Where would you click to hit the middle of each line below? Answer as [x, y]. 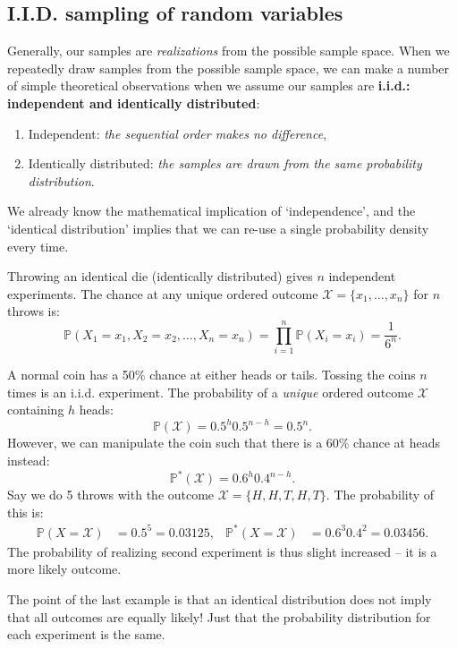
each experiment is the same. [86, 634]
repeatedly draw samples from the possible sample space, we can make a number [228, 68]
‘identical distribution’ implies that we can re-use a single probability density [218, 228]
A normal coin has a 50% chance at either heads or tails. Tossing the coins [212, 375]
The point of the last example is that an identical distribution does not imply [220, 598]
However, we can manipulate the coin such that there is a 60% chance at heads [224, 443]
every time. [38, 246]
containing [36, 410]
